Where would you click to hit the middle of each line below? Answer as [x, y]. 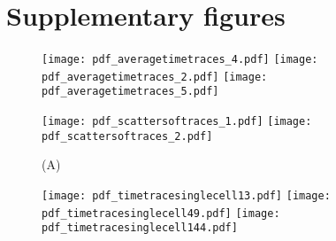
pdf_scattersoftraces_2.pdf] [127, 136]
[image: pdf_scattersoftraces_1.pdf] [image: [177, 122]
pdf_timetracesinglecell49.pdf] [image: [161, 213]
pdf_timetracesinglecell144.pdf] [140, 228]
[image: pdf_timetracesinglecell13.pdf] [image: [186, 196]
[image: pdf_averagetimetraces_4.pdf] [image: [180, 60]
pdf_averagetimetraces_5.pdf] [130, 92]
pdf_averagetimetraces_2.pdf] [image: [155, 77]
